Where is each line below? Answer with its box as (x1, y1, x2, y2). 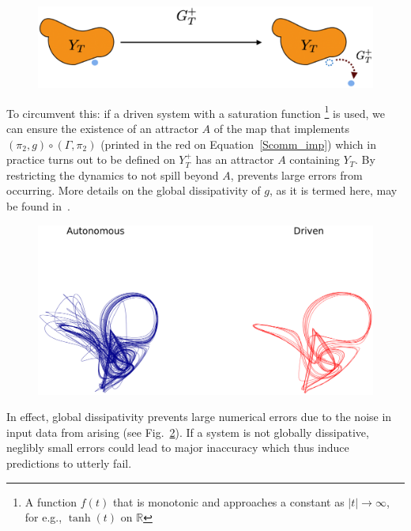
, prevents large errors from (230, 166, 363, 183)
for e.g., (25, 509, 62, 525)
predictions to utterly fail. (6, 454, 132, 471)
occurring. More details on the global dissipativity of (6, 182, 261, 199)
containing (289, 151, 340, 168)
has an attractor (195, 151, 274, 168)
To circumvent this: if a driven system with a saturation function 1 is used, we (6, 102, 385, 121)
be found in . (6, 197, 70, 214)
